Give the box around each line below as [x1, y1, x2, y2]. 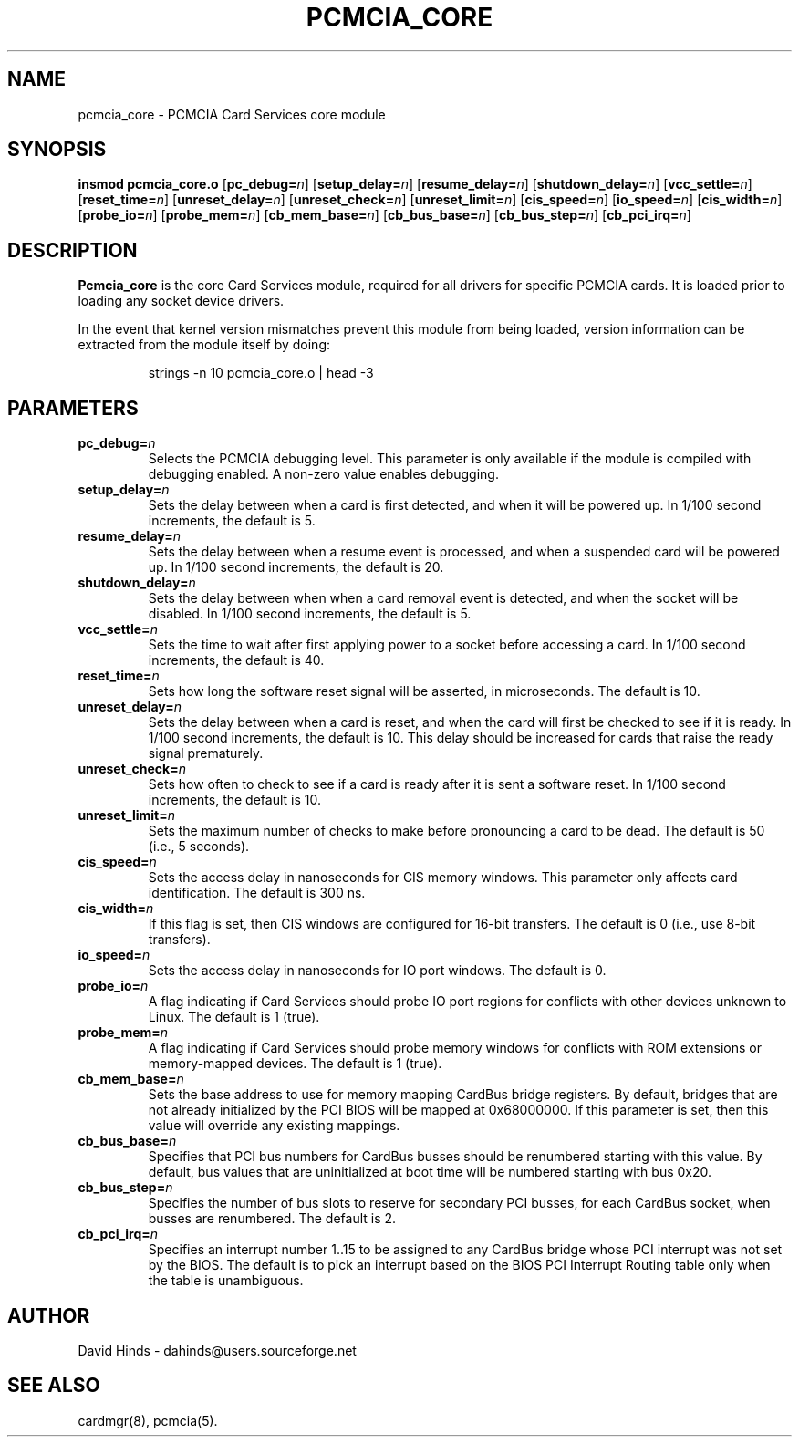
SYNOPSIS [7, 138, 107, 161]
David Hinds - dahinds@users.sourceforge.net [78, 1342, 357, 1358]
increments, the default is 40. [148, 652, 325, 669]
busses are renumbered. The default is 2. [148, 1210, 397, 1227]
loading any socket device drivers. [78, 293, 285, 309]
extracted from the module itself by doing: [78, 337, 330, 353]
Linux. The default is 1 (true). [148, 1009, 320, 1025]
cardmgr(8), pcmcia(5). [78, 1412, 218, 1428]
